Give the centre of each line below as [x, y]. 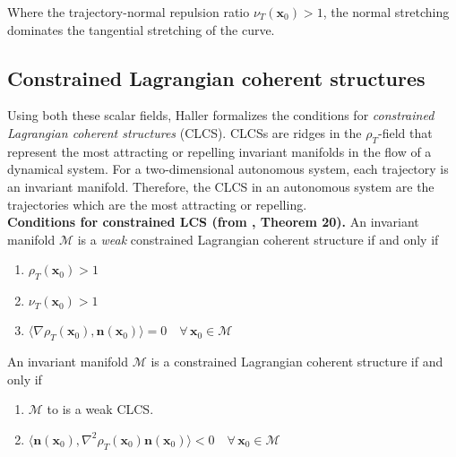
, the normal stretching [386, 12]
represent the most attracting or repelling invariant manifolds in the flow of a [219, 151]
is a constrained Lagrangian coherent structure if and [297, 361]
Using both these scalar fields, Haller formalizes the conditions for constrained [221, 115]
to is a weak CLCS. [100, 409]
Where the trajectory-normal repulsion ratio [129, 12]
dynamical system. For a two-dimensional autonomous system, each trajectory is [228, 169]
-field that [405, 132]
